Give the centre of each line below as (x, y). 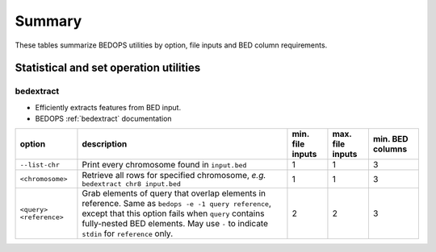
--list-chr (40, 165)
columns (390, 149)
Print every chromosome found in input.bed (164, 165)
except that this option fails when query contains (173, 213)
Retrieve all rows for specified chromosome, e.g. (174, 176)
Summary (48, 21)
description (105, 144)
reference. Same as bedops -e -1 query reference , (177, 204)
